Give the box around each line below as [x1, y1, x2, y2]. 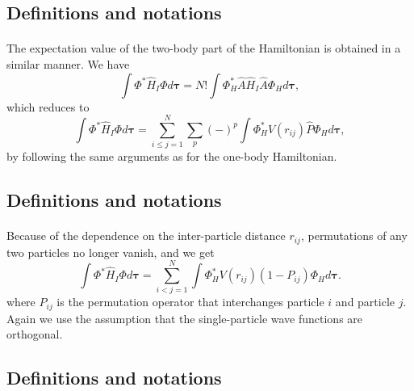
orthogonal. [6, 326, 63, 343]
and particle [335, 293, 395, 310]
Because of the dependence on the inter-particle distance [6, 227, 286, 244]
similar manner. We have [6, 55, 130, 72]
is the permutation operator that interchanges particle [56, 293, 324, 310]
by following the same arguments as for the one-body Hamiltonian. [6, 148, 337, 165]
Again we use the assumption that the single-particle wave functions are [6, 309, 363, 326]
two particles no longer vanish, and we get [6, 243, 215, 260]
